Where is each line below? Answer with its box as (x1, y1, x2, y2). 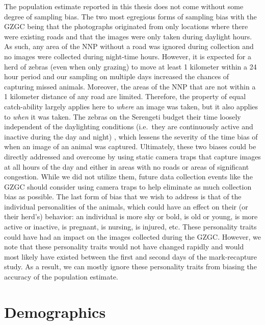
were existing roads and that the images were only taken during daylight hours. (4, 31, 252, 41)
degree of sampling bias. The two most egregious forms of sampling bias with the (4, 11, 257, 21)
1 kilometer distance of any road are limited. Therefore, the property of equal (4, 91, 246, 102)
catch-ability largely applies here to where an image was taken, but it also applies (4, 101, 258, 111)
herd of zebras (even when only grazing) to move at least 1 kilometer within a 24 (4, 61, 257, 72)
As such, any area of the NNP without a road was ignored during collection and (4, 41, 254, 52)
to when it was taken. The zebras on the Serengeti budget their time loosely (4, 111, 241, 122)
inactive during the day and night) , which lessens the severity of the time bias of (4, 131, 258, 142)
